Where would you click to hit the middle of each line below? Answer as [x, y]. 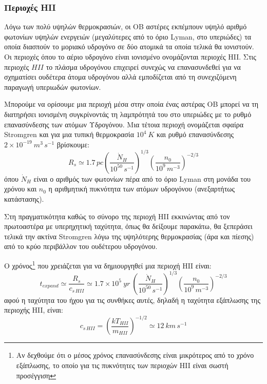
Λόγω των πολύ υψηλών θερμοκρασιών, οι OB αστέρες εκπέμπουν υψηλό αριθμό [126, 26]
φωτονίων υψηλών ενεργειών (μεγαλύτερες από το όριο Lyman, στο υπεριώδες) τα [128, 36]
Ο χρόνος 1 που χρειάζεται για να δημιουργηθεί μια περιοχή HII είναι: [108, 265]
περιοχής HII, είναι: [34, 310]
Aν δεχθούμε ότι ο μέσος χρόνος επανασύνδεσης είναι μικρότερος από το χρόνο [135, 355]
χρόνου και [21, 189]
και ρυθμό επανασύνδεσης [195, 134]
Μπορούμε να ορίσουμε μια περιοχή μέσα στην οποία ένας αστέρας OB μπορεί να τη [131, 104]
